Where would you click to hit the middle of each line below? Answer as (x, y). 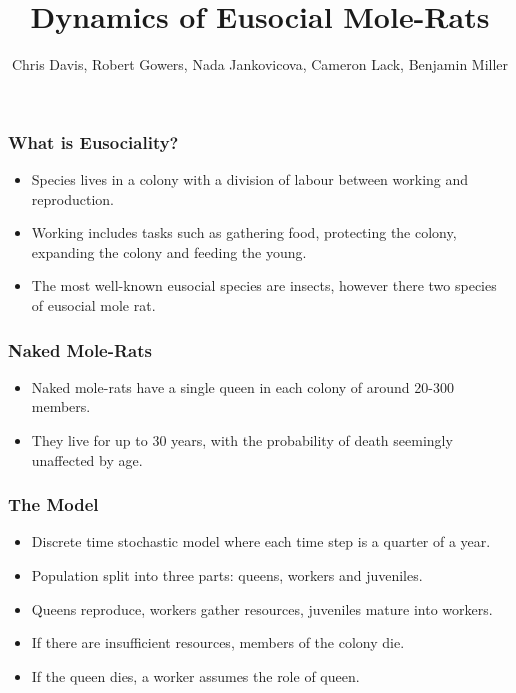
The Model (53, 504)
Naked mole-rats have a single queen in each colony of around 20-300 (242, 386)
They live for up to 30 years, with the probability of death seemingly (242, 439)
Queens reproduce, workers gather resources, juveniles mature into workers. (262, 608)
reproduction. (72, 198)
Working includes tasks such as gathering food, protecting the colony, (244, 232)
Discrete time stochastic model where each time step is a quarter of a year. (261, 541)
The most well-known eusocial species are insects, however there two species (264, 285)
